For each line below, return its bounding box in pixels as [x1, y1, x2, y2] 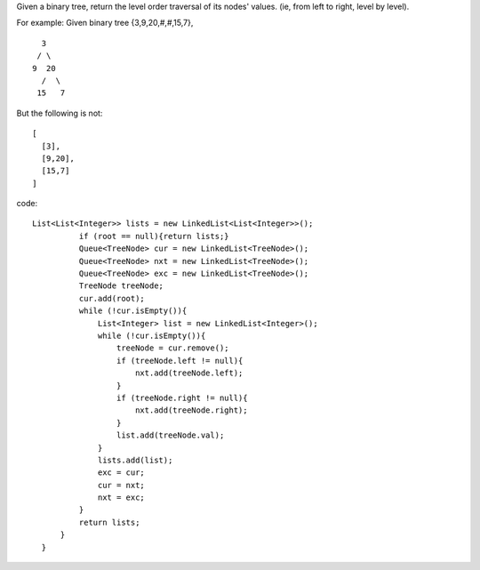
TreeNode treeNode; [78, 281, 164, 291]
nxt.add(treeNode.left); [134, 368, 244, 378]
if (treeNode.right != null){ [116, 392, 248, 403]
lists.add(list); [98, 454, 173, 465]
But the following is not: [16, 108, 103, 118]
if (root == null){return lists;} [78, 231, 230, 241]
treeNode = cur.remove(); [116, 343, 230, 353]
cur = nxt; [98, 480, 146, 490]
